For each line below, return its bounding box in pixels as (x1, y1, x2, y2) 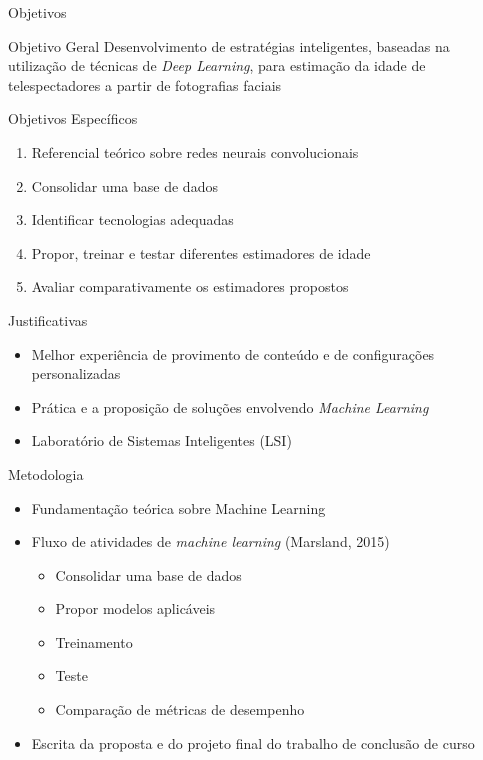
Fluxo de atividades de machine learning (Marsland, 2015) (31, 531, 390, 552)
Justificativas (8, 309, 88, 330)
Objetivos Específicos (8, 108, 138, 129)
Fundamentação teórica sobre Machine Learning (31, 497, 326, 518)
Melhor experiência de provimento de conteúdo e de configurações (31, 343, 435, 364)
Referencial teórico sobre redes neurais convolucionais (31, 141, 359, 162)
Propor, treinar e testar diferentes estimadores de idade (31, 242, 371, 263)
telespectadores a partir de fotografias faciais (8, 74, 282, 95)
